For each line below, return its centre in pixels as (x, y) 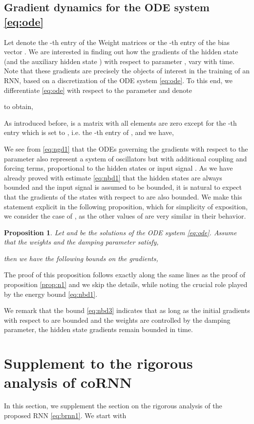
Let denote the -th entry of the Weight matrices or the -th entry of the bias (117, 42)
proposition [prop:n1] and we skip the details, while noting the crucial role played (126, 284)
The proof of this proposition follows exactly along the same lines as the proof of (125, 275)
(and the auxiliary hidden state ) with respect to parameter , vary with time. (119, 61)
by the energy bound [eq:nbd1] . (51, 294)
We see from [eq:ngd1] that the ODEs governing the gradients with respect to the (126, 148)
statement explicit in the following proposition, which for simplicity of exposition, (126, 206)
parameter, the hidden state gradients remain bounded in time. (98, 329)
